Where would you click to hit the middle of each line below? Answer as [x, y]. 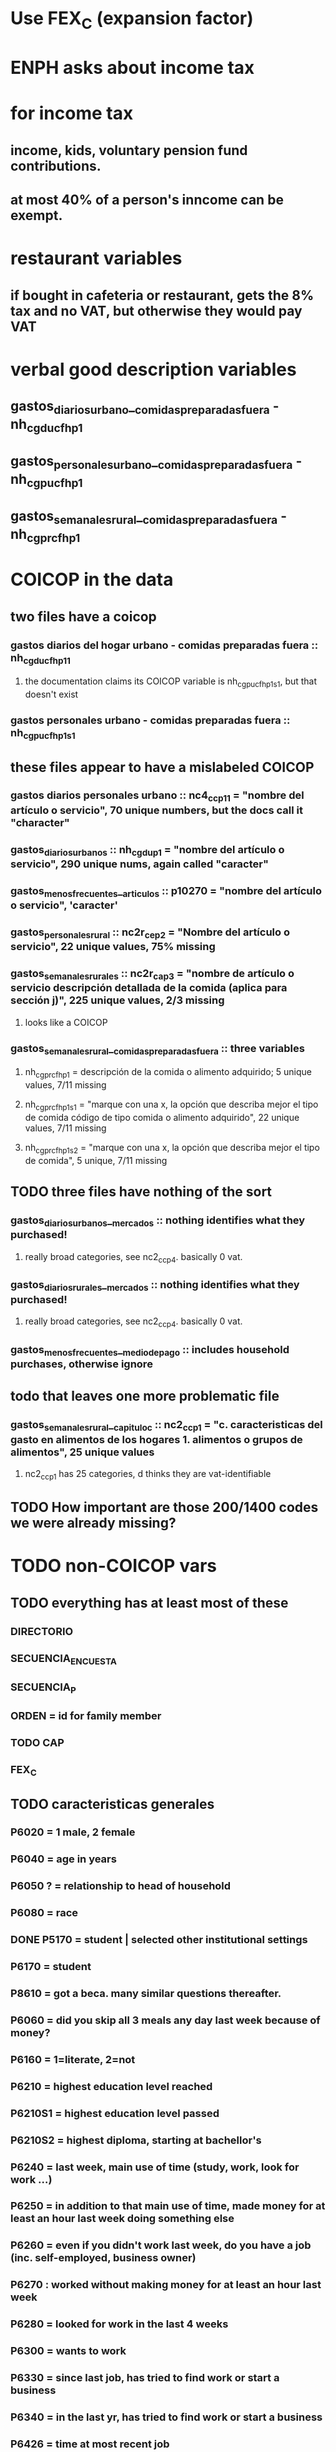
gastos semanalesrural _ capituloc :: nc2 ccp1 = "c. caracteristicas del [166, 1426]
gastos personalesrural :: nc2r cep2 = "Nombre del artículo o [150, 933]
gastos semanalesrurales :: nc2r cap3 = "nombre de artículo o [152, 974]
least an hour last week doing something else [122, 2219]
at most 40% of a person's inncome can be [147, 199]
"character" [40, 822]
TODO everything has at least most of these [149, 1602]
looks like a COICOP [66, 1022]
